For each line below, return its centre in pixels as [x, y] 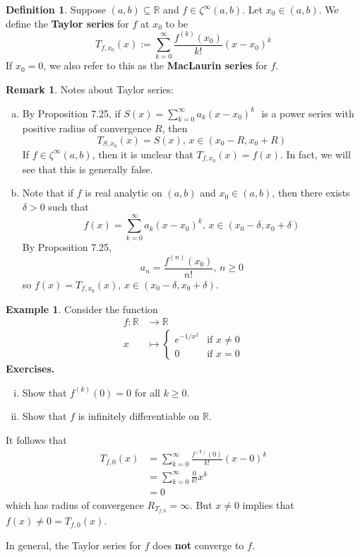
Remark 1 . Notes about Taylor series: [90, 89]
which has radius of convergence [75, 504]
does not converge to [198, 545]
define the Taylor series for [67, 23]
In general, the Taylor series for [74, 545]
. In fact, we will [315, 154]
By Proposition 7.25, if [71, 113]
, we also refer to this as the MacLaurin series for [155, 65]
